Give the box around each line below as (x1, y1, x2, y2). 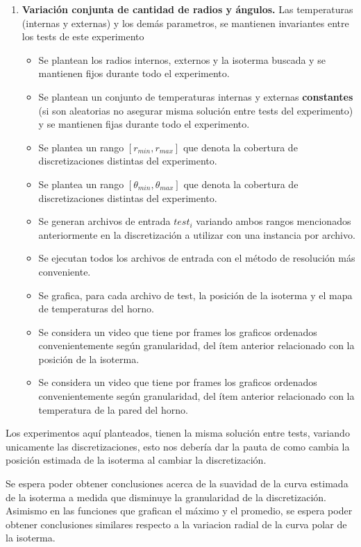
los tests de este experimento (22, 29, 144, 44)
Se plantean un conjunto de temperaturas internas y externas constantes (38, 89, 353, 103)
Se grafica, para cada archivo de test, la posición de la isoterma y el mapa (38, 287, 353, 302)
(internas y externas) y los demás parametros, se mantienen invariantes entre (22, 15, 349, 30)
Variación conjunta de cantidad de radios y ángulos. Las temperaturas (22, 2, 353, 16)
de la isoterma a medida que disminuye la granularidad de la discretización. (6, 489, 326, 504)
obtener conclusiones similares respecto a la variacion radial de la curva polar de (6, 516, 347, 531)
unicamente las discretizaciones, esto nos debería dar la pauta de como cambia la (6, 439, 350, 453)
